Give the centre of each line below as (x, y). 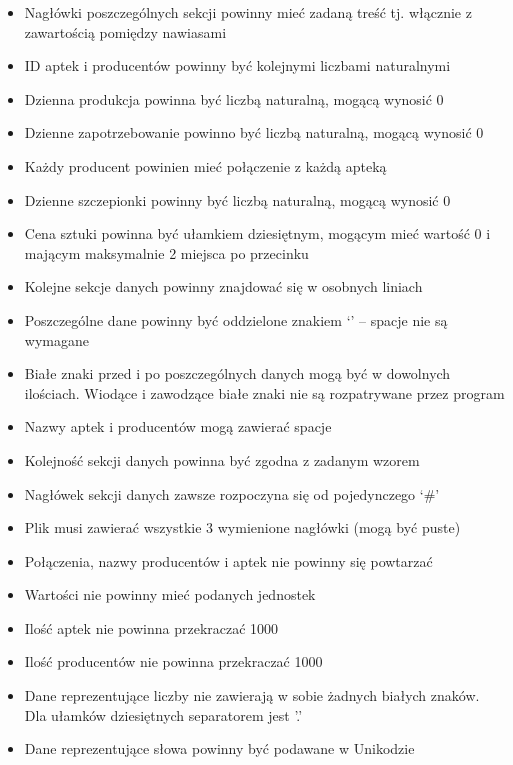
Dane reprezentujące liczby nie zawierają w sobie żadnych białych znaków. (252, 695)
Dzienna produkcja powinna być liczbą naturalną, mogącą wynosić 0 (234, 98)
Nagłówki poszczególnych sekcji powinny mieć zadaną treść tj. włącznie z (248, 12)
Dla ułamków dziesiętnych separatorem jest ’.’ (163, 714)
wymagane (56, 339)
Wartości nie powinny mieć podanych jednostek (170, 594)
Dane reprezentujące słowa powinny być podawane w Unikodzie (219, 748)
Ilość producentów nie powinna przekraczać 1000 (173, 661)
